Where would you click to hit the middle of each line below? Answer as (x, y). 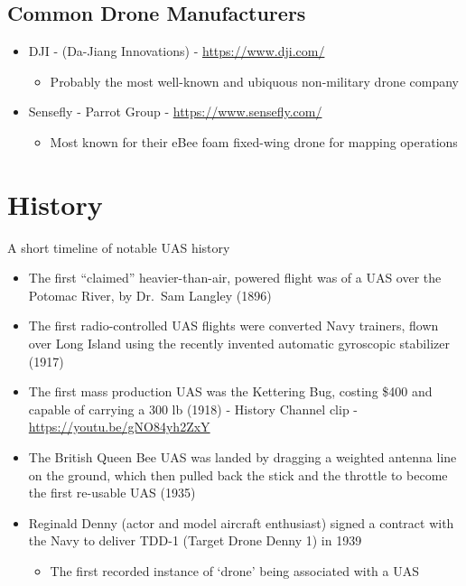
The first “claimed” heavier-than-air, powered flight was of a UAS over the (235, 278)
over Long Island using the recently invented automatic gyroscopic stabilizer (239, 344)
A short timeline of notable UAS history (119, 247)
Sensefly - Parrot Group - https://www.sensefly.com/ (175, 112)
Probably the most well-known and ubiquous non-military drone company (255, 81)
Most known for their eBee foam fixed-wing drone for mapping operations (254, 141)
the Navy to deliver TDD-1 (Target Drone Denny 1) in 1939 (195, 540)
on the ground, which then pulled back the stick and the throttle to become (238, 474)
